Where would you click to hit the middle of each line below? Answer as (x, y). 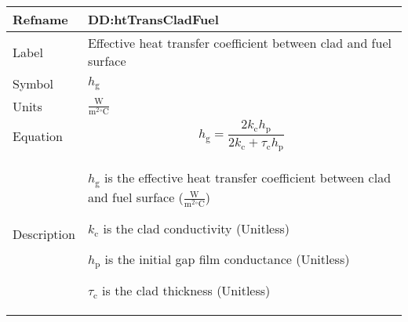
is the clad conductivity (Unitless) (197, 229)
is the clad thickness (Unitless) (186, 291)
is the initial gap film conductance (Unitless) (227, 259)
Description (44, 234)
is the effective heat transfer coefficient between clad (248, 178)
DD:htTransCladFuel (153, 19)
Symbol (33, 83)
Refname (40, 19)
